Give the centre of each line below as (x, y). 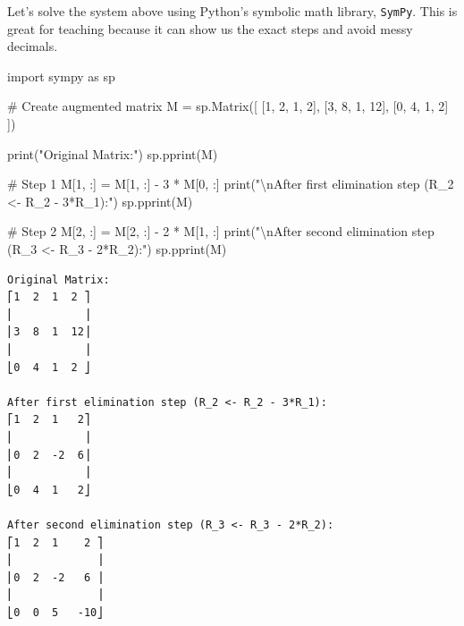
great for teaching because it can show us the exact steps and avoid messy (210, 28)
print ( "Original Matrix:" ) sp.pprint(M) (113, 153)
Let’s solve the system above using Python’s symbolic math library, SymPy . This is (232, 11)
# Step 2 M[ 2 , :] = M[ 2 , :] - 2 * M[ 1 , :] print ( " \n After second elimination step (221, 231)
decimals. (33, 46)
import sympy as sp (61, 76)
